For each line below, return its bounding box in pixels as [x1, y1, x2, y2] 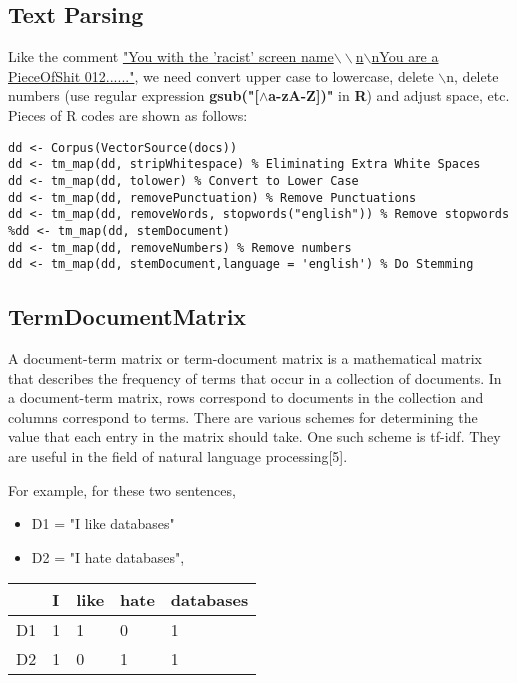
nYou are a [371, 46, 439, 67]
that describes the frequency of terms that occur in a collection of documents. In [8, 367, 502, 388]
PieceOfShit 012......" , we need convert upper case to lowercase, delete [8, 65, 434, 86]
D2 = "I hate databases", [31, 546, 185, 567]
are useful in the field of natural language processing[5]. [8, 446, 348, 466]
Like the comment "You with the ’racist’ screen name [8, 46, 334, 67]
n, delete [446, 65, 499, 86]
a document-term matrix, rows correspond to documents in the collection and [8, 387, 484, 408]
